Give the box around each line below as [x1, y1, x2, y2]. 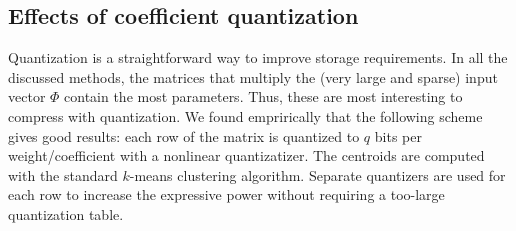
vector [8, 86, 46, 107]
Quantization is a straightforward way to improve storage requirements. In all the [8, 47, 508, 68]
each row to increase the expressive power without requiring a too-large [8, 184, 445, 205]
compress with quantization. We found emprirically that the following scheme [8, 105, 483, 126]
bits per [374, 125, 422, 146]
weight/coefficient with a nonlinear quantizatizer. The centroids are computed [8, 145, 485, 166]
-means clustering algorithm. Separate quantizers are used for [129, 164, 506, 185]
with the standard [8, 164, 118, 185]
